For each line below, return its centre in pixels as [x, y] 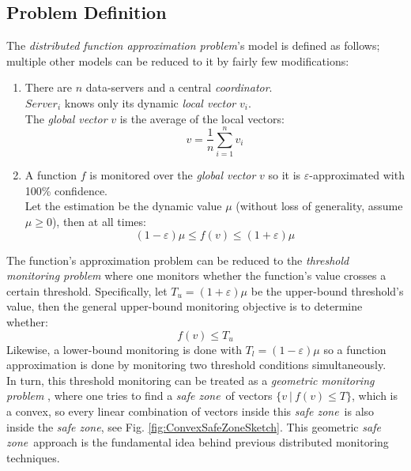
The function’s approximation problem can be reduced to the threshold [178, 260]
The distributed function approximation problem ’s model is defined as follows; [193, 45]
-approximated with [357, 175]
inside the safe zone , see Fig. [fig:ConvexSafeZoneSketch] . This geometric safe [194, 426]
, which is [375, 396]
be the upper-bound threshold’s [327, 290]
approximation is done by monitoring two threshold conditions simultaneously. [196, 365]
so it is [285, 175]
